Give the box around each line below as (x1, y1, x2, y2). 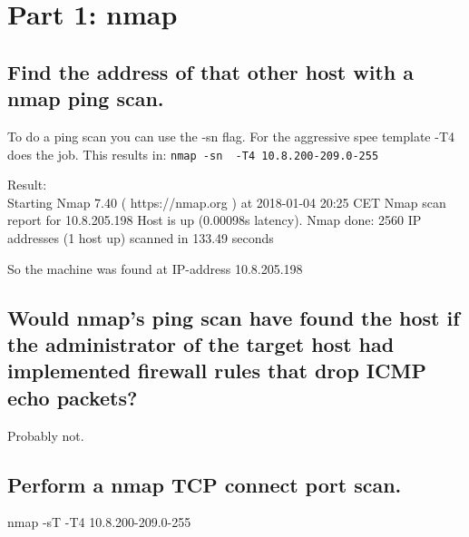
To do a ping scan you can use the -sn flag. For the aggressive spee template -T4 (7, 126, 454, 145)
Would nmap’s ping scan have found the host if (7, 303, 460, 331)
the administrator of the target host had (7, 329, 395, 357)
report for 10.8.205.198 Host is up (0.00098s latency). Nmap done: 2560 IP (7, 210, 422, 229)
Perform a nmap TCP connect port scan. (7, 470, 402, 498)
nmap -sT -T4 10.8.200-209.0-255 (7, 513, 191, 532)
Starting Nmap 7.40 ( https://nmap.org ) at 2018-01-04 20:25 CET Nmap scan (7, 192, 446, 211)
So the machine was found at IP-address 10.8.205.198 (7, 259, 303, 278)
